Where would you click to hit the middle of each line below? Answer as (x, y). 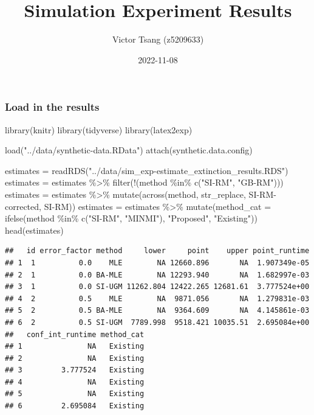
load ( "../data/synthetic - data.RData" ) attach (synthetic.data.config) (129, 150)
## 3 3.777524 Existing (75, 370)
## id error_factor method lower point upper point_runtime (157, 251)
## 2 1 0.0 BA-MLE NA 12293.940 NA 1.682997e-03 (157, 275)
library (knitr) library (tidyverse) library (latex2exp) (99, 129)
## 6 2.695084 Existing (75, 406)
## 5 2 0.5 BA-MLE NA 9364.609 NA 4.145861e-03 (157, 311)
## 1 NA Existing (75, 347)
